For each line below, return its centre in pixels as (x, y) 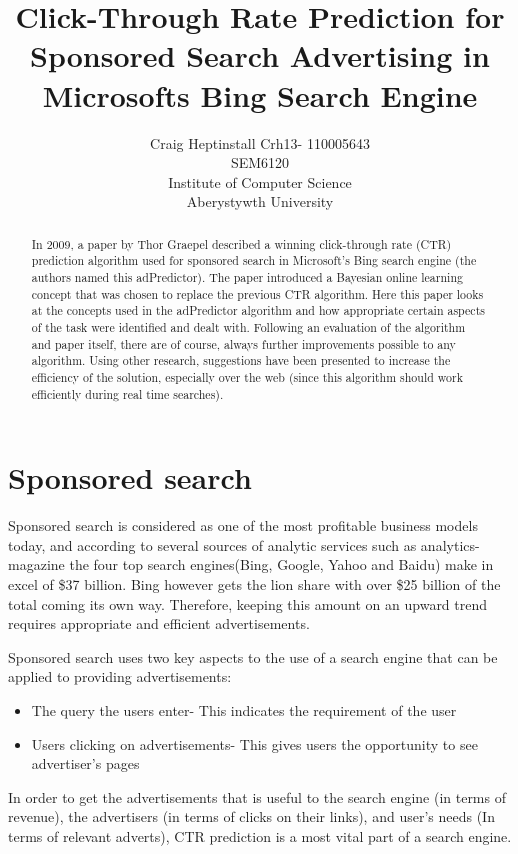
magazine (36, 564)
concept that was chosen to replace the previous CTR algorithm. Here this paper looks (257, 293)
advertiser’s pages (85, 763)
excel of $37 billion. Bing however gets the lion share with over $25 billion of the (254, 583)
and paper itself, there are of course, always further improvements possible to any (243, 343)
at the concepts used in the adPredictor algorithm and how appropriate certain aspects (258, 310)
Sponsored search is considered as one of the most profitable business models (243, 525)
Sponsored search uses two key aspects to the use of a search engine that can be (253, 656)
